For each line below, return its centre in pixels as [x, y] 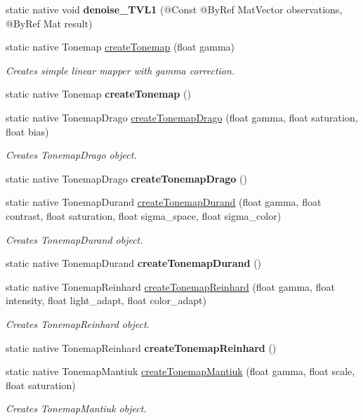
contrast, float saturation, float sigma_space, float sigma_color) [144, 215]
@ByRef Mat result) [49, 23]
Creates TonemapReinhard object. [78, 323]
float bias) [27, 131]
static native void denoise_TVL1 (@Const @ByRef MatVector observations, [174, 9]
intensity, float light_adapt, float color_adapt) [106, 300]
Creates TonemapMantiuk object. [76, 408]
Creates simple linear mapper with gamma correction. [120, 70]
